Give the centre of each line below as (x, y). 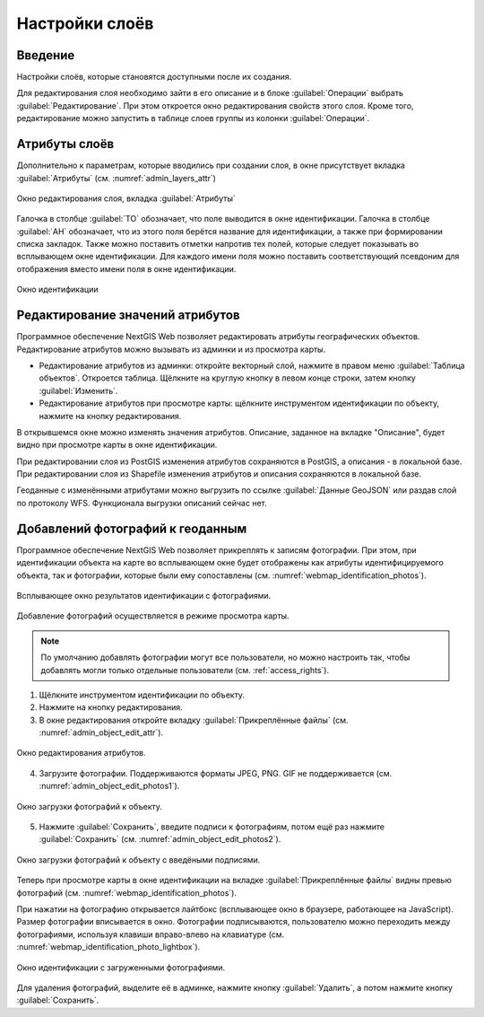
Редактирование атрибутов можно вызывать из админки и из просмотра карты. (171, 349)
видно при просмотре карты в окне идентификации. (117, 445)
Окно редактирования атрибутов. (82, 753)
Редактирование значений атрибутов (129, 316)
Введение (46, 55)
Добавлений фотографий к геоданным (132, 528)
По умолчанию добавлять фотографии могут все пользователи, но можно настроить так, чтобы (225, 658)
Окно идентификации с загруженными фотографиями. (121, 967)
